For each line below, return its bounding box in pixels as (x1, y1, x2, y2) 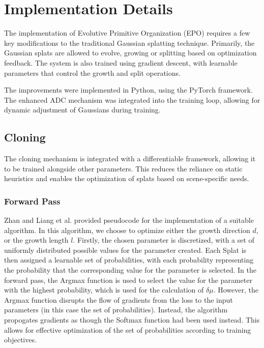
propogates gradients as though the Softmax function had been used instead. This (4, 314, 260, 325)
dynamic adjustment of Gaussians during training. (4, 104, 161, 115)
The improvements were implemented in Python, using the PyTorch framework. (4, 84, 253, 95)
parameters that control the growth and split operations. (4, 67, 181, 78)
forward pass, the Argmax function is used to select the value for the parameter (4, 274, 252, 285)
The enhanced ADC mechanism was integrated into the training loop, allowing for (4, 94, 260, 105)
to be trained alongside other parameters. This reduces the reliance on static (4, 163, 243, 173)
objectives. (4, 334, 37, 345)
